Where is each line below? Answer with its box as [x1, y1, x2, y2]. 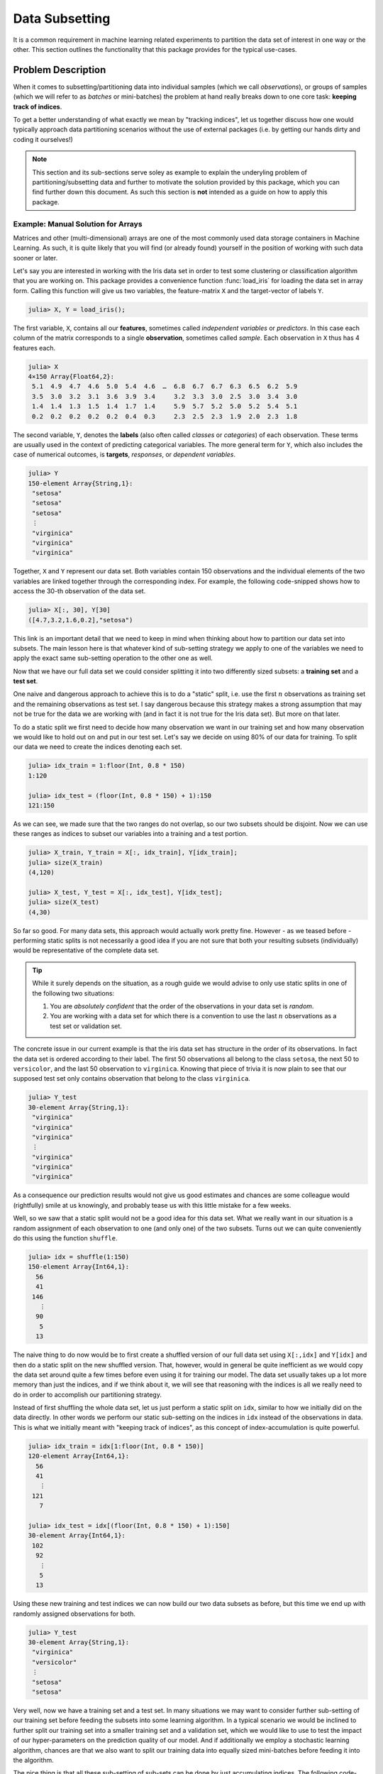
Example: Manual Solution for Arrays [13, 219, 143, 228]
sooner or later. [13, 253, 58, 262]
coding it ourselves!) [13, 135, 74, 143]
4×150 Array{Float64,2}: [28, 373, 115, 380]
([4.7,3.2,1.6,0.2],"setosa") [28, 616, 133, 624]
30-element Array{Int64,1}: [28, 1531, 126, 1540]
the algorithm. [13, 1756, 55, 1764]
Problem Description [13, 64, 106, 76]
